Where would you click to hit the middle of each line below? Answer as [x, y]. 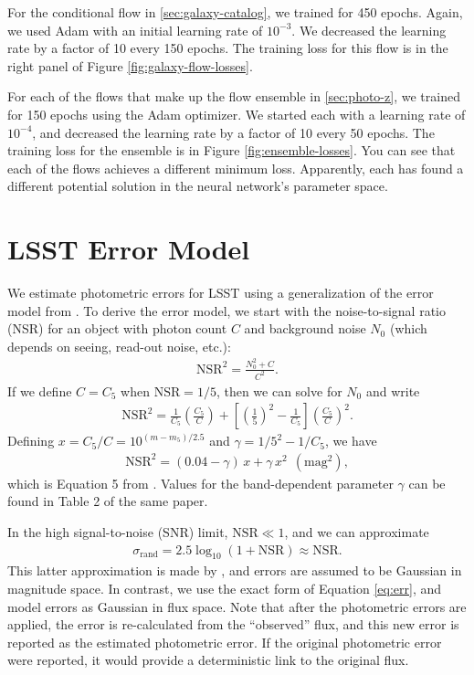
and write [393, 390]
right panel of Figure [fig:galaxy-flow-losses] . [130, 65]
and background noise [305, 328]
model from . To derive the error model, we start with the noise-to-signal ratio [226, 310]
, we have [351, 441]
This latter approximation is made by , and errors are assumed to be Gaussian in [235, 570]
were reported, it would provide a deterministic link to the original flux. [208, 660]
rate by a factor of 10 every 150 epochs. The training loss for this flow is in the [228, 48]
